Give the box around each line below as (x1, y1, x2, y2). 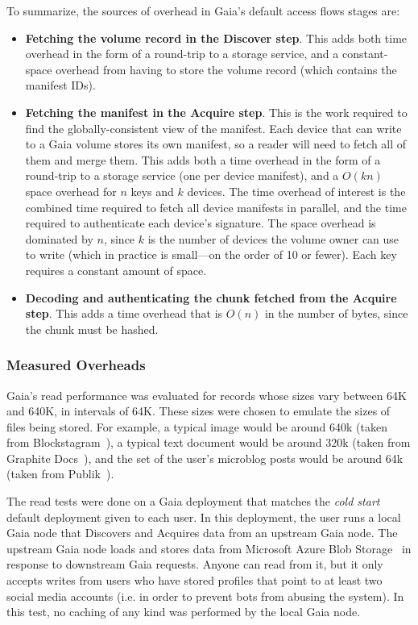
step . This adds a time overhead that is (25, 305, 223, 322)
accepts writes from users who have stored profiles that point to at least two (6, 572, 383, 589)
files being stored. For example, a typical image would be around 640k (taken (6, 418, 387, 435)
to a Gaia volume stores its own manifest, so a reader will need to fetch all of (25, 135, 407, 152)
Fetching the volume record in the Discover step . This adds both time (25, 29, 408, 46)
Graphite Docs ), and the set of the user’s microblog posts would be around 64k (6, 449, 404, 466)
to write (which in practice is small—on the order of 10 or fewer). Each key (25, 246, 397, 263)
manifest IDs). (25, 77, 96, 94)
